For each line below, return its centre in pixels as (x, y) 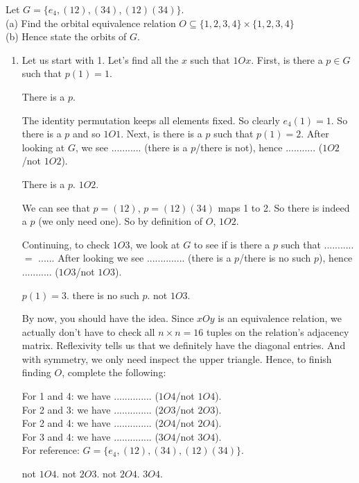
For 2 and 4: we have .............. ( (90, 423)
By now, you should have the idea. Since (108, 318)
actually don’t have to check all (88, 331)
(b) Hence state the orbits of (66, 36)
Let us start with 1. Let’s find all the (100, 59)
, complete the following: (114, 372)
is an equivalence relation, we (280, 318)
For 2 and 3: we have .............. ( (90, 409)
